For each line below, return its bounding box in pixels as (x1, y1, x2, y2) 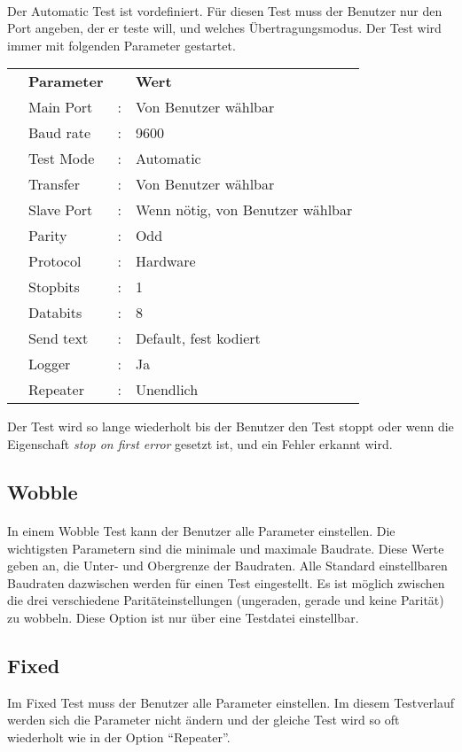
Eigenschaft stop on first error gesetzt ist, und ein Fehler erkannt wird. (7, 434, 393, 453)
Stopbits (28, 276, 80, 298)
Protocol (28, 251, 82, 272)
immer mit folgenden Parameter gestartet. (7, 35, 236, 54)
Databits (28, 302, 82, 323)
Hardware (135, 251, 196, 272)
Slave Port (28, 199, 93, 221)
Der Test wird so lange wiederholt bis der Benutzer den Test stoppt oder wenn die (7, 417, 454, 436)
